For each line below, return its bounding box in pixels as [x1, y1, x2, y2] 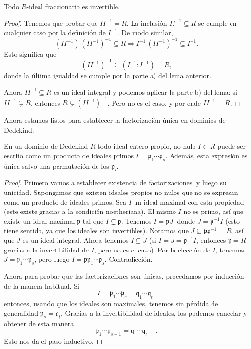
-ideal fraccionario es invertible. [26, 1, 120, 11]
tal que [82, 215, 104, 226]
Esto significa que [4, 49, 57, 59]
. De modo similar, [117, 27, 173, 38]
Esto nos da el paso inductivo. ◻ [4, 335, 103, 346]
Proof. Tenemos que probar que [4, 18, 98, 28]
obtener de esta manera [4, 318, 74, 329]
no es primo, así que [183, 206, 244, 216]
